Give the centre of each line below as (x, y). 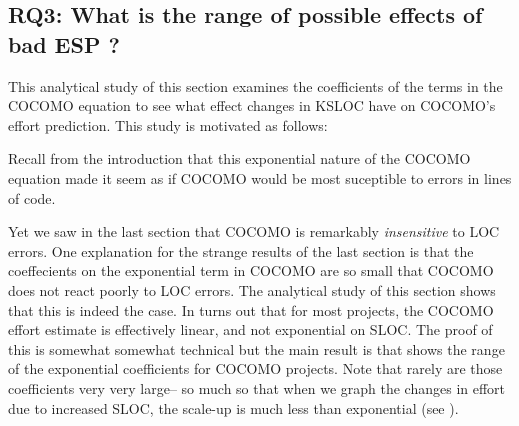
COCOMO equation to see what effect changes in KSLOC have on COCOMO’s (252, 105)
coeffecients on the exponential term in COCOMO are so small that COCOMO (251, 270)
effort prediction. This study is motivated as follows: (168, 124)
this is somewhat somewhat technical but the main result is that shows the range (256, 348)
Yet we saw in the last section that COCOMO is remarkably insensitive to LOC (254, 231)
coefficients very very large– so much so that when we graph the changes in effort (257, 387)
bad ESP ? (64, 43)
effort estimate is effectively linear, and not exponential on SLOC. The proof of (250, 329)
